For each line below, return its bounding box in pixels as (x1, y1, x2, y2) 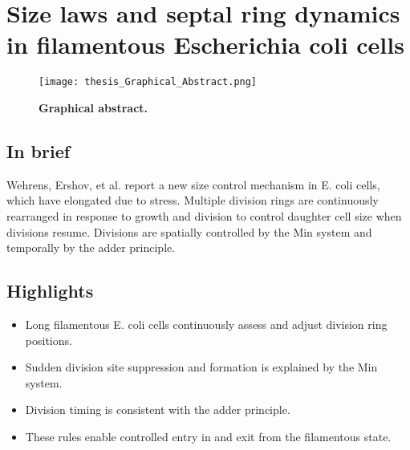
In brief (6, 138, 71, 163)
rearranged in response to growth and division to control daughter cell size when (6, 207, 402, 224)
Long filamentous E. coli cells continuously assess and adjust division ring (25, 315, 388, 332)
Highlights (6, 278, 94, 303)
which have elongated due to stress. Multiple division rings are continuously (6, 192, 379, 209)
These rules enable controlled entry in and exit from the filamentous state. (25, 428, 392, 444)
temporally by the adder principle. (6, 239, 176, 256)
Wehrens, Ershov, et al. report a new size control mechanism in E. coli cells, (6, 176, 380, 193)
